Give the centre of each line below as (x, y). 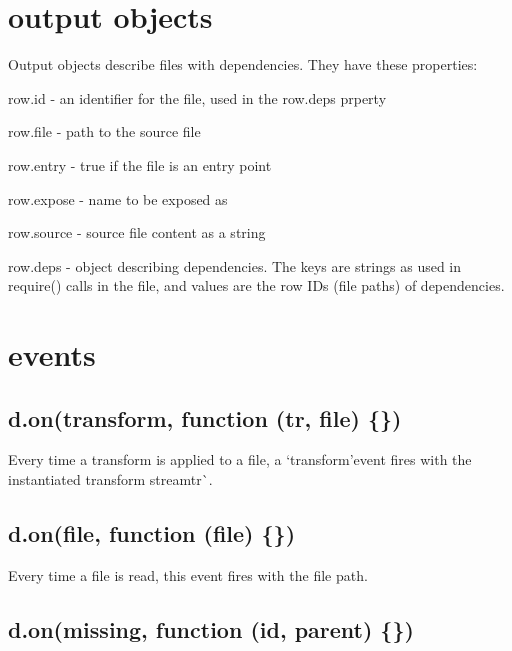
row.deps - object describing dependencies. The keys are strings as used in (235, 265)
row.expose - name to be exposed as (118, 198)
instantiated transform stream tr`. (110, 479)
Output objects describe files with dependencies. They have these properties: (243, 64)
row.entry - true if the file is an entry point (140, 164)
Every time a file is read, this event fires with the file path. (188, 574)
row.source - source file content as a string (137, 232)
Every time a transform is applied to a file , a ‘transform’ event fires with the (240, 459)
